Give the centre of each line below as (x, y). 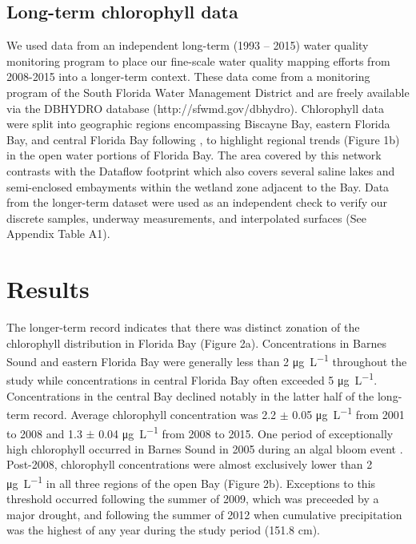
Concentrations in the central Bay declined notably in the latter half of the (190, 395)
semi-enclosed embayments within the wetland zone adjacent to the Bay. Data (198, 186)
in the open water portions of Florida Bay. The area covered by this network (194, 155)
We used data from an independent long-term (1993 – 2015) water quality (188, 45)
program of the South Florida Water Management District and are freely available (208, 92)
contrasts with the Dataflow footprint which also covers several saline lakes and (201, 170)
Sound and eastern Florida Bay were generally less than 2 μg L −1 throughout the (207, 360)
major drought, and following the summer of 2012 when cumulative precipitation (204, 514)
